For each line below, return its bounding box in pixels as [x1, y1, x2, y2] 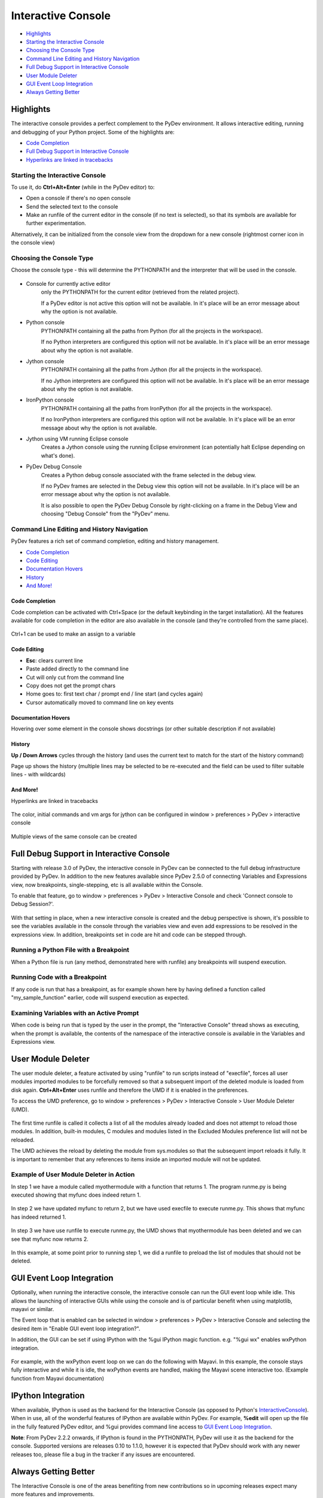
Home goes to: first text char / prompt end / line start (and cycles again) [26, 690, 203, 697]
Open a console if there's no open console [26, 195, 131, 202]
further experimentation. [26, 219, 87, 227]
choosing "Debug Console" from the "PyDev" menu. [41, 510, 170, 518]
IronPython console [26, 396, 74, 404]
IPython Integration [11, 1390, 85, 1400]
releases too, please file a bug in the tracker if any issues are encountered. [11, 1451, 196, 1458]
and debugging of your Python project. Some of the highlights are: [11, 128, 175, 135]
